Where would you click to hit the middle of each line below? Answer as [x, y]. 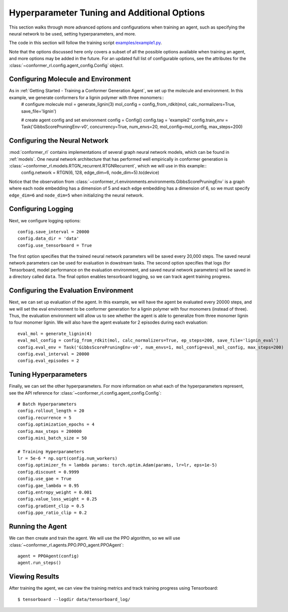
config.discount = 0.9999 [49, 472]
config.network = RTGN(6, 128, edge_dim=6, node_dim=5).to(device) [90, 173]
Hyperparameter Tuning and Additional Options [107, 13]
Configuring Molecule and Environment [70, 79]
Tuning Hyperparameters [48, 374]
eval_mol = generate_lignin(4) [55, 333]
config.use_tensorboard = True [55, 245]
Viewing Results [34, 577]
